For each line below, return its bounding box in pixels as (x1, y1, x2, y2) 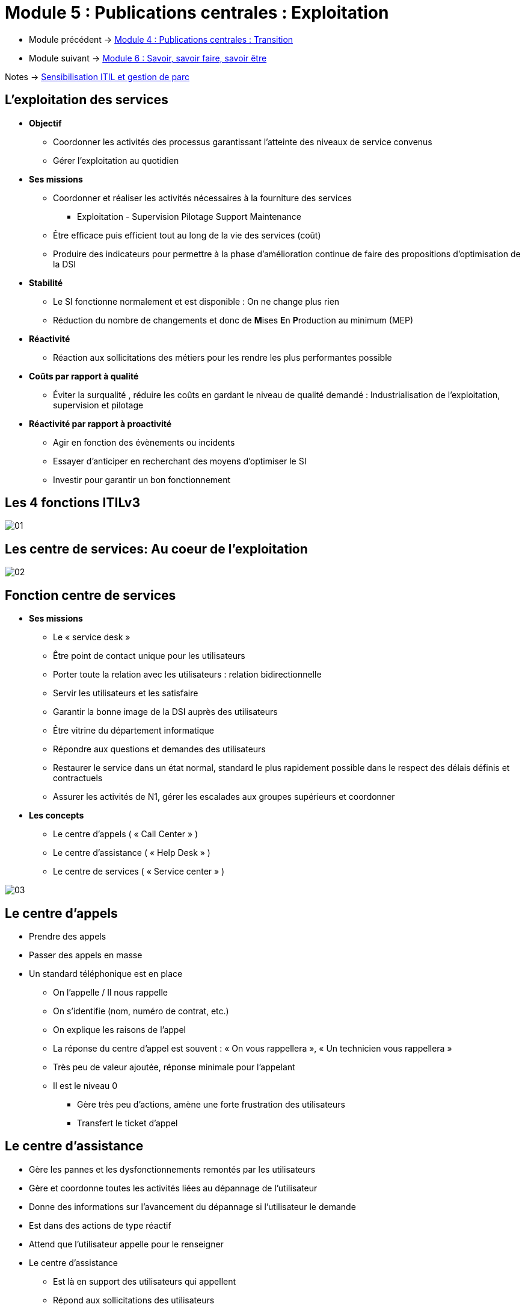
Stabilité (29, 277, 63, 288)
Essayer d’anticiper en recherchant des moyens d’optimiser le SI (53, 455, 307, 466)
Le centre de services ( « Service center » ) (53, 866, 225, 877)
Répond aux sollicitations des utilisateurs (53, 1294, 215, 1305)
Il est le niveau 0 (53, 1080, 118, 1091)
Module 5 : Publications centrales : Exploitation (5, 2, 389, 23)
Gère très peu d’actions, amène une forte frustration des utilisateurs (77, 1099, 345, 1109)
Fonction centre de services (5, 587, 176, 603)
